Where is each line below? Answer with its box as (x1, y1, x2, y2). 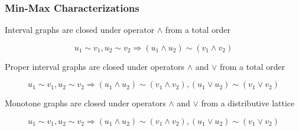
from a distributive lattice (201, 97, 295, 109)
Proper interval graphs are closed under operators (5, 60, 185, 72)
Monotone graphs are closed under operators (5, 97, 166, 109)
